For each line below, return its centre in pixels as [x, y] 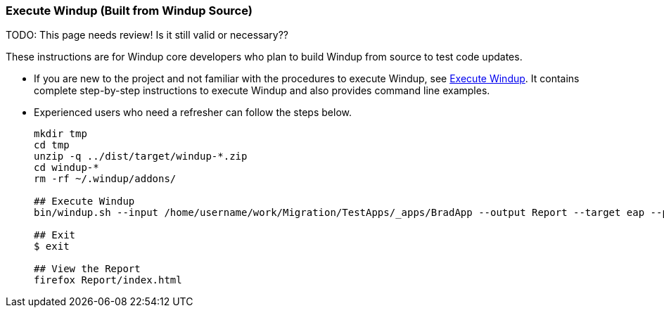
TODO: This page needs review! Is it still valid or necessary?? [147, 35]
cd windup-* [66, 168]
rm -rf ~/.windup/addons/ [105, 179]
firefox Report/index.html [108, 280]
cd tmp [52, 145]
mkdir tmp [60, 134]
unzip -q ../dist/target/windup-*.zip [141, 156]
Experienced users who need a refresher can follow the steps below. [193, 113]
